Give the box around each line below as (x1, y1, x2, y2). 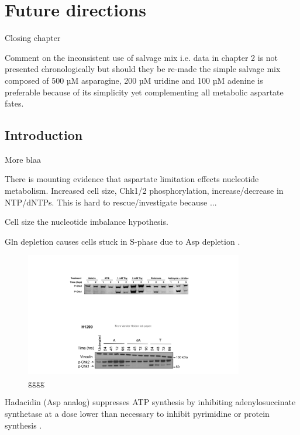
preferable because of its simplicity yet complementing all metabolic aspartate (5, 85, 284, 98)
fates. (5, 97, 24, 109)
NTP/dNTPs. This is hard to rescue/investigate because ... (5, 196, 217, 208)
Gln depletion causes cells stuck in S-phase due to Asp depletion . (5, 235, 240, 247)
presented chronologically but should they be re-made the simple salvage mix (5, 63, 281, 75)
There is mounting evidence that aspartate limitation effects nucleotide (5, 173, 259, 185)
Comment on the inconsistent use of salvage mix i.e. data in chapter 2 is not (5, 51, 278, 63)
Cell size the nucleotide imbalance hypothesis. (5, 215, 168, 228)
